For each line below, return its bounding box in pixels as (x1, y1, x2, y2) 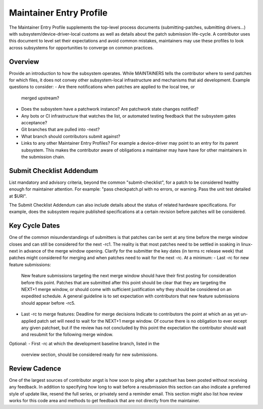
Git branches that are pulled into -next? (21, 127, 100, 133)
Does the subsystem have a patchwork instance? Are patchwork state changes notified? (21, 106, 199, 112)
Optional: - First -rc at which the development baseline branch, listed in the (9, 340, 160, 346)
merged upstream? (21, 95, 59, 101)
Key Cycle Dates (9, 222, 60, 230)
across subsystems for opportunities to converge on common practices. (9, 44, 154, 51)
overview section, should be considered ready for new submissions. (21, 351, 158, 358)
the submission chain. (21, 154, 65, 159)
